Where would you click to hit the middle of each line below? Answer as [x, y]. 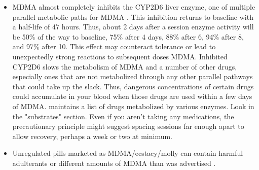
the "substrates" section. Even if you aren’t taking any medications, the [123, 116]
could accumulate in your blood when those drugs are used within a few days [132, 96]
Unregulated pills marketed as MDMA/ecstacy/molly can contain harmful [128, 153]
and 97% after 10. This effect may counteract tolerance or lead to [114, 46]
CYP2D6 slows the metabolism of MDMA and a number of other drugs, [125, 66]
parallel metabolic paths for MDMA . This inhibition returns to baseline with [133, 16]
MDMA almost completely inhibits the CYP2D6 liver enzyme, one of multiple [134, 7]
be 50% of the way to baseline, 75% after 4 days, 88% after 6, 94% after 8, [128, 36]
